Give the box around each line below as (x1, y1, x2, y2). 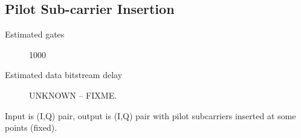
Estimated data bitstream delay (5, 68, 123, 81)
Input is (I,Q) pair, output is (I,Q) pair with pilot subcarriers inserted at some (5, 109, 296, 122)
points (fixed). (5, 121, 57, 134)
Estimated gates (5, 28, 65, 41)
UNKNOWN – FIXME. (29, 88, 117, 101)
